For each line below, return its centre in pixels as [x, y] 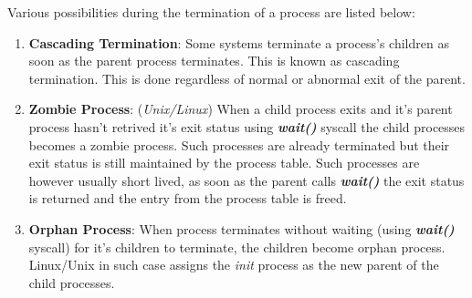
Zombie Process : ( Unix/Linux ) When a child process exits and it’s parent [241, 109]
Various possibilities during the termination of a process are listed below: [211, 12]
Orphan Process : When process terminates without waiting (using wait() [241, 228]
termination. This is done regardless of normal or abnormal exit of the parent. [247, 78]
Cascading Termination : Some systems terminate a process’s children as [239, 42]
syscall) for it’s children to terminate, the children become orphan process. [237, 247]
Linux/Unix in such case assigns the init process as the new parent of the [234, 265]
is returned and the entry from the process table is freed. [188, 198]
